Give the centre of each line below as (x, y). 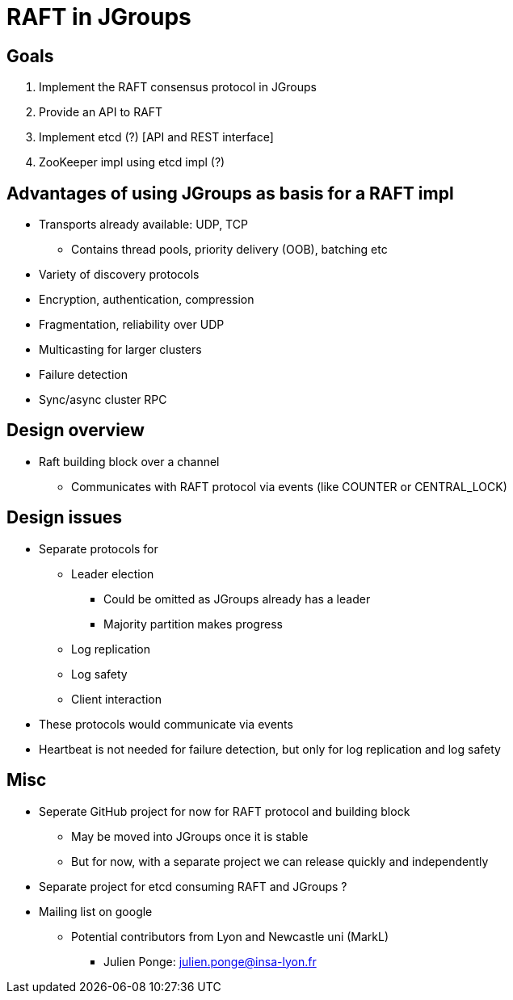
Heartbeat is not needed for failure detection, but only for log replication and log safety (270, 749)
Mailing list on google (96, 911)
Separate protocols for (99, 548)
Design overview (76, 431)
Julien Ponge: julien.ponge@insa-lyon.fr (210, 961)
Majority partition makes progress (193, 624)
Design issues (65, 518)
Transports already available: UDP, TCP (143, 225)
